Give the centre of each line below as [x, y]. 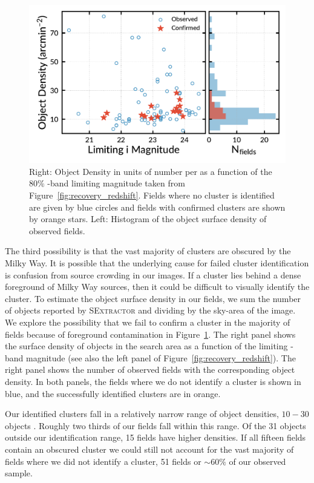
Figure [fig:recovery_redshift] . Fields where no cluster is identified [152, 195]
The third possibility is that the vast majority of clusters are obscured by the [148, 251]
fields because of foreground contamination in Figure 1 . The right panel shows [150, 334]
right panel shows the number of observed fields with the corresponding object [150, 370]
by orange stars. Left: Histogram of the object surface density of [148, 219]
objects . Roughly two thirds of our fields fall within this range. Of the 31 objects [155, 425]
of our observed [257, 461]
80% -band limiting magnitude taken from [107, 183]
